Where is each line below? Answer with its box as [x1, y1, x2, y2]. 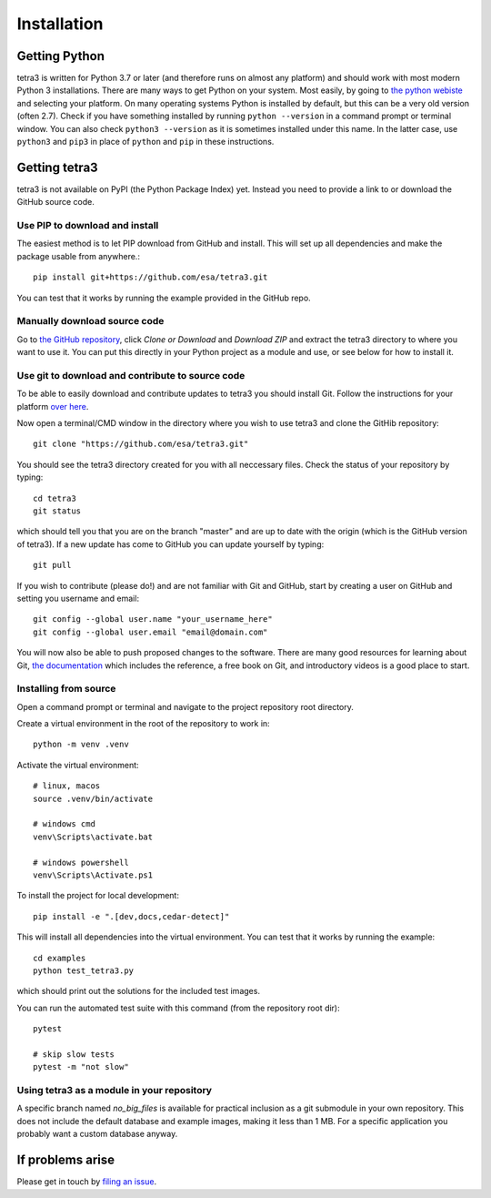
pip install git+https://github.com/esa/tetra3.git [33, 272, 268, 282]
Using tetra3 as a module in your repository [16, 1084, 213, 1097]
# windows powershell [33, 857, 129, 868]
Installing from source [16, 683, 116, 695]
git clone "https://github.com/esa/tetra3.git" [33, 439, 249, 450]
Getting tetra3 [16, 159, 99, 175]
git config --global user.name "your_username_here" [33, 614, 273, 624]
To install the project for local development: [16, 890, 179, 901]
